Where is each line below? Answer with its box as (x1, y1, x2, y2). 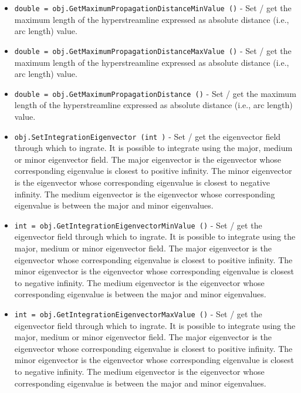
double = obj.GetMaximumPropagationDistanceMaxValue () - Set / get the (14, 44, 292, 56)
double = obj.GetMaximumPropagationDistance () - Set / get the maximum (14, 87, 296, 99)
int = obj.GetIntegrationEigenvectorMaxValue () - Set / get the (14, 307, 262, 320)
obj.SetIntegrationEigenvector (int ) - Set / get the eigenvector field (14, 130, 281, 142)
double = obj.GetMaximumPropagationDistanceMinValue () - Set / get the (14, 2, 292, 14)
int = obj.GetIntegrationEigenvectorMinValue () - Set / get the (14, 219, 262, 231)
